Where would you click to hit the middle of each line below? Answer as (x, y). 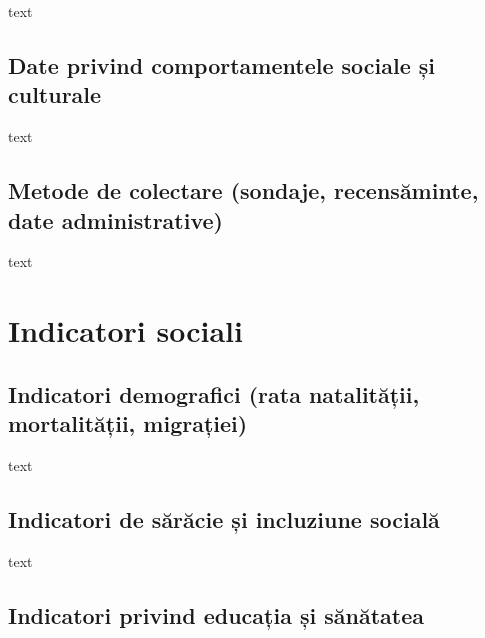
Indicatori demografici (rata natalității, (214, 393)
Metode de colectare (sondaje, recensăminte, (243, 190)
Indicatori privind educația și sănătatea (216, 614)
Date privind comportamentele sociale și (222, 64)
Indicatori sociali (125, 330)
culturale (55, 94)
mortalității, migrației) (128, 423)
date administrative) (115, 219)
